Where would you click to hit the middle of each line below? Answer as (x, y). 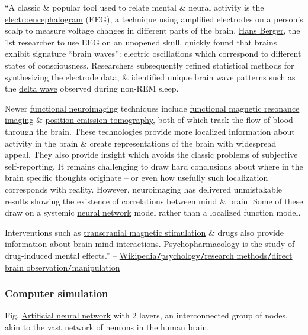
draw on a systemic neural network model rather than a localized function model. (153, 212)
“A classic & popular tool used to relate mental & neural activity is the (134, 7)
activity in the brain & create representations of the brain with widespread (141, 143)
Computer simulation (57, 293)
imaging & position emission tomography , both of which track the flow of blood (149, 120)
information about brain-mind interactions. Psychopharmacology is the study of (150, 244)
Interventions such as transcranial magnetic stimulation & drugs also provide (144, 232)
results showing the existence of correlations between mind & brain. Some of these (154, 201)
